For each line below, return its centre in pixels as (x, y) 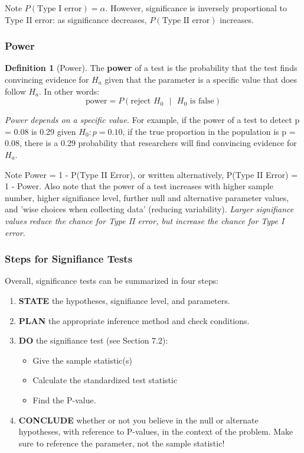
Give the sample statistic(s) (82, 360)
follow (15, 91)
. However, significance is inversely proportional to (196, 8)
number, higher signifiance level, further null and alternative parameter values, (147, 197)
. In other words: (69, 91)
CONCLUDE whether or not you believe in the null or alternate (138, 420)
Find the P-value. (64, 399)
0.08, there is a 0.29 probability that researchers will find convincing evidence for (151, 143)
